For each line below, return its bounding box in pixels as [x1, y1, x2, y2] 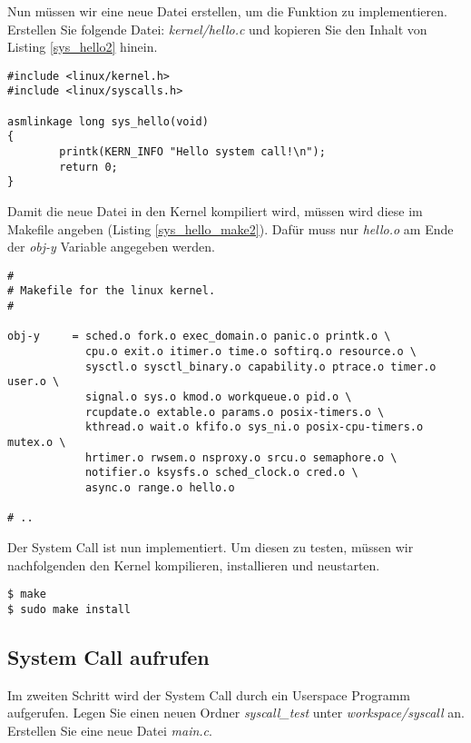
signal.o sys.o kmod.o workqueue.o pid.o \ [84, 391, 352, 404]
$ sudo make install [7, 602, 132, 616]
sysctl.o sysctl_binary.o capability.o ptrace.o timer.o [84, 360, 437, 373]
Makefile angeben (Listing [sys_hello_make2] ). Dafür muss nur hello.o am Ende [7, 219, 454, 238]
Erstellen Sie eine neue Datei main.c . [7, 720, 212, 739]
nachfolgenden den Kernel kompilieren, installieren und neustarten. [7, 555, 380, 574]
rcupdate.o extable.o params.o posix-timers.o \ [84, 405, 385, 419]
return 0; [59, 160, 118, 173]
